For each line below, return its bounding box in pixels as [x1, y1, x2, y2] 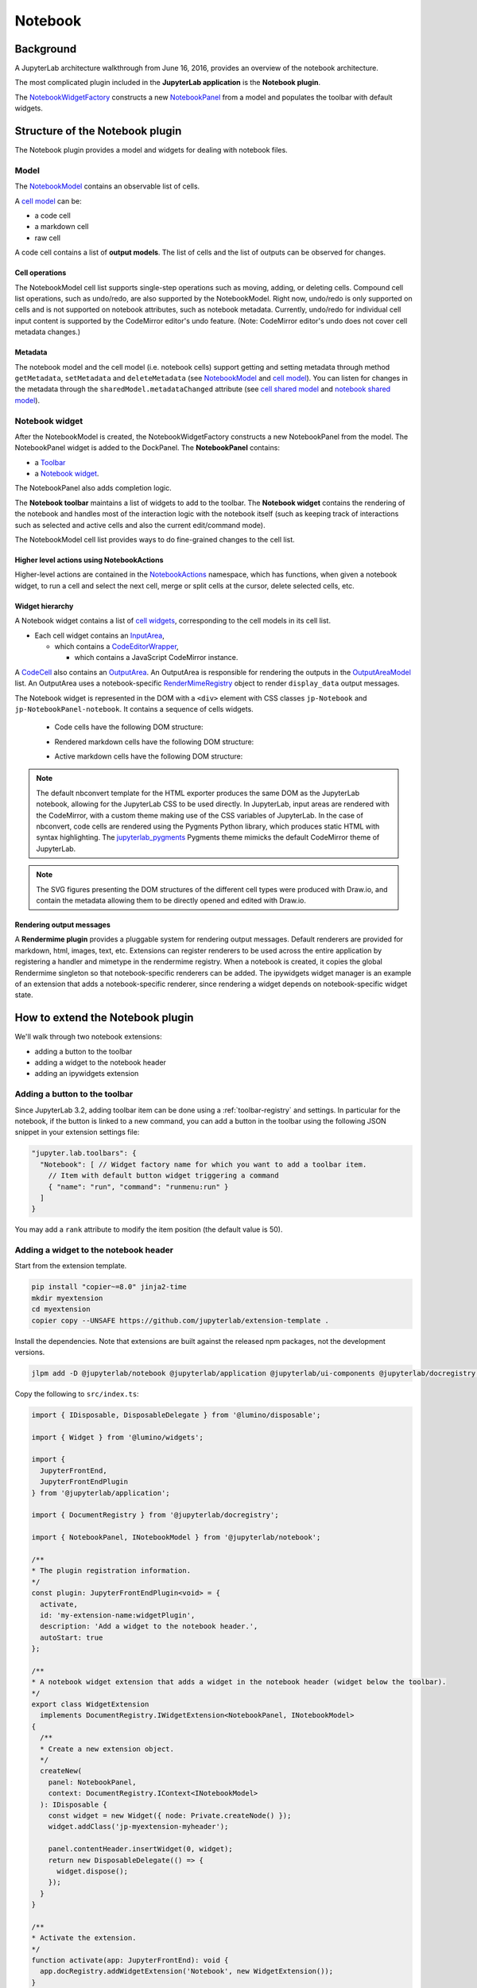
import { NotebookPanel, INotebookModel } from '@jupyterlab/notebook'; [31, 1533, 321, 1542]
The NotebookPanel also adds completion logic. [14, 483, 173, 493]
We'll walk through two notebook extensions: [14, 1032, 162, 1042]
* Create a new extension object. [40, 1744, 175, 1753]
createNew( [40, 1766, 83, 1776]
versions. [14, 1347, 45, 1357]
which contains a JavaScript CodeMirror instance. [74, 653, 238, 662]
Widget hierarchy [14, 601, 74, 611]
